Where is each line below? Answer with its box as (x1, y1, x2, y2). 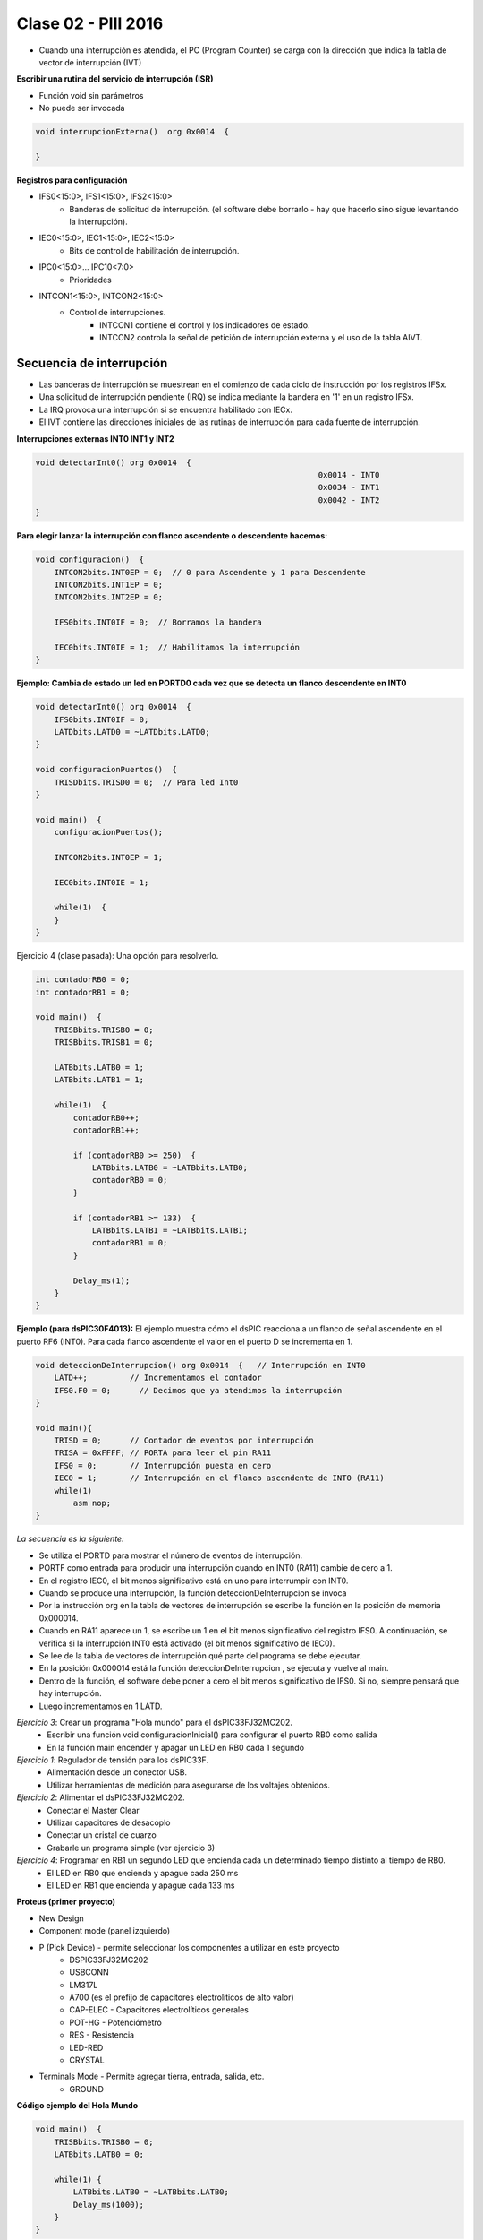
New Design (38, 1913, 84, 1924)
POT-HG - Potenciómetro (69, 2017, 163, 2028)
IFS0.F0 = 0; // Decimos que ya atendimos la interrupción (54, 1385, 343, 1395)
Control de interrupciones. (69, 307, 166, 318)
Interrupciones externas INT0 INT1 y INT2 (16, 433, 174, 444)
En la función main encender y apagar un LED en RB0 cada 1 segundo (47, 1742, 304, 1753)
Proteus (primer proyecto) (16, 1896, 116, 1908)
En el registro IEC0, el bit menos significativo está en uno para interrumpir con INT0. (38, 1575, 349, 1586)
